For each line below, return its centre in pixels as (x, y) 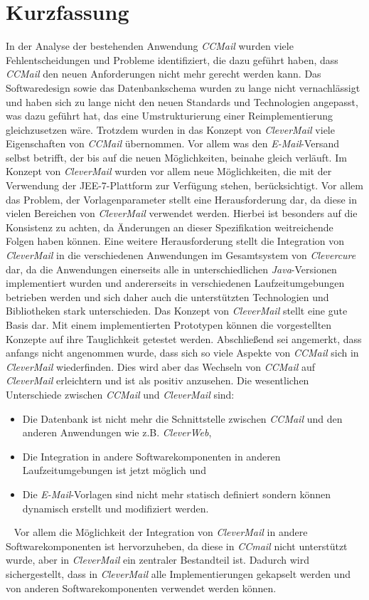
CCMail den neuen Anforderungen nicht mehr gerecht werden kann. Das (164, 74)
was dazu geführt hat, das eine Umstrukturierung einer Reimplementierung (169, 116)
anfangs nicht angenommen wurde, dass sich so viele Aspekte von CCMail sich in (182, 353)
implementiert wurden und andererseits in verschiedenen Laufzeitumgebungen (175, 283)
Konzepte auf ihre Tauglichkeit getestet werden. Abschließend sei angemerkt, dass (184, 338)
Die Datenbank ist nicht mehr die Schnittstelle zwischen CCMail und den (182, 418)
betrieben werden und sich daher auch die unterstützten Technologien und (167, 296)
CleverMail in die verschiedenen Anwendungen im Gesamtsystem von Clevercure (181, 255)
